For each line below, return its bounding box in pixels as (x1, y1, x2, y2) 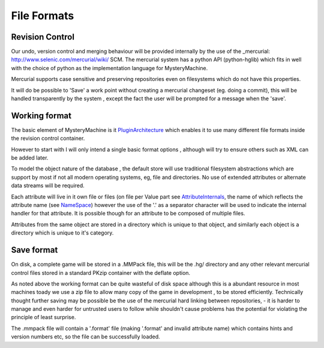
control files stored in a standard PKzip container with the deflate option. (11, 269, 191, 276)
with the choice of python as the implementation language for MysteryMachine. (11, 64, 208, 71)
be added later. (11, 154, 49, 161)
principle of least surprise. (11, 314, 76, 321)
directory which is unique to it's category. (11, 229, 114, 236)
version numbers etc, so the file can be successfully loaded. (11, 333, 160, 340)
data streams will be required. (11, 182, 85, 189)
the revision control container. (11, 135, 85, 142)
